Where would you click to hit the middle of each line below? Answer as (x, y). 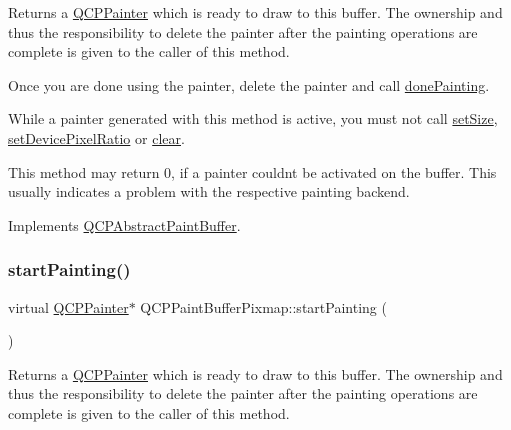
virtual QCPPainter (68, 306)
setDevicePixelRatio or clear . (96, 137)
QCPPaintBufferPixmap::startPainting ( (263, 306)
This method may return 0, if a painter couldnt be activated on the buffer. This (252, 171)
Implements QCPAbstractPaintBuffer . (124, 224)
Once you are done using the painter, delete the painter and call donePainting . (249, 84)
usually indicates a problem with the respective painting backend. (209, 191)
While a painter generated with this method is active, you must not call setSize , (253, 118)
